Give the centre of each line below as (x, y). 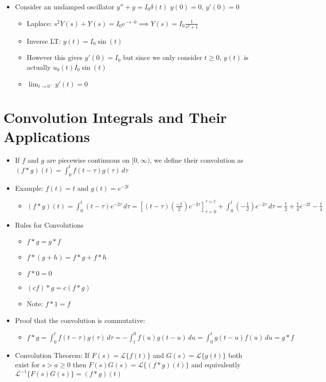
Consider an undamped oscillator (65, 6)
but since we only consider (163, 57)
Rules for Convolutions (49, 224)
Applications (47, 136)
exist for (27, 365)
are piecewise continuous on (88, 160)
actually (39, 67)
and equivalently (216, 365)
